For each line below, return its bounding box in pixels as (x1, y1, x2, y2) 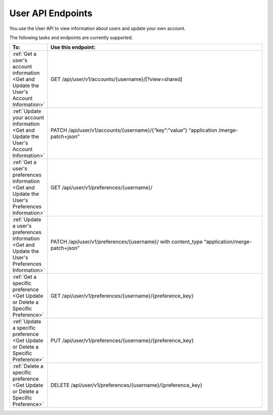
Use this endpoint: (51, 44, 96, 51)
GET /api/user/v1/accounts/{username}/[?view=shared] (51, 76, 183, 83)
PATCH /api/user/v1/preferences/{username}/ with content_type (51, 238, 203, 245)
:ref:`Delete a (12, 363, 44, 370)
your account (12, 114, 44, 121)
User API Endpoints (9, 8, 93, 19)
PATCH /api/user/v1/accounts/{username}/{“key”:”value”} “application (51, 127, 217, 134)
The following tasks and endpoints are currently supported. (9, 34, 133, 41)
